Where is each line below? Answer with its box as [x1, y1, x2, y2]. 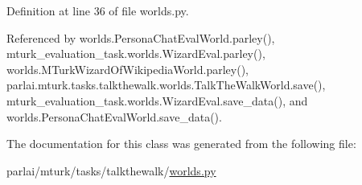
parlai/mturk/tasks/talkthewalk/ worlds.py [6, 162, 216, 179]
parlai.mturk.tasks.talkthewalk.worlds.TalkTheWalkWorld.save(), [6, 76, 326, 93]
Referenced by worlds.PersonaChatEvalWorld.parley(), [6, 29, 275, 46]
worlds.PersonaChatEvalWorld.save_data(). [6, 108, 222, 125]
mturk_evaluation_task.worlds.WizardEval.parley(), [6, 45, 265, 62]
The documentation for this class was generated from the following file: [6, 135, 356, 152]
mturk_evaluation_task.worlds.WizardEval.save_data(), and [6, 92, 308, 109]
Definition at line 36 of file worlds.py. [6, 2, 189, 18]
